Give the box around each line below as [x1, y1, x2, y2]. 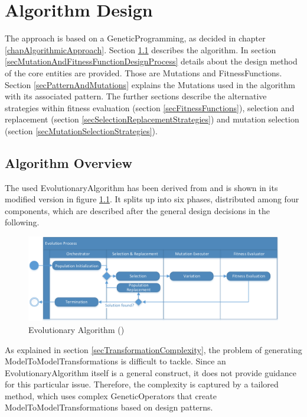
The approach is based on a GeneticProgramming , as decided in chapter [5, 32, 266, 44]
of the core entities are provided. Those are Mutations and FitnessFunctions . [5, 66, 282, 79]
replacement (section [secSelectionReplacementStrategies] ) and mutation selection [5, 113, 299, 125]
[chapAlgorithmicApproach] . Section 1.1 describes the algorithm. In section [5, 43, 276, 56]
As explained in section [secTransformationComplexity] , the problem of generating [5, 343, 302, 355]
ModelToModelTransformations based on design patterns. [5, 401, 213, 413]
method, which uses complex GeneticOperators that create [5, 389, 217, 402]
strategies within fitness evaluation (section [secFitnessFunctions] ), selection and [5, 101, 295, 114]
